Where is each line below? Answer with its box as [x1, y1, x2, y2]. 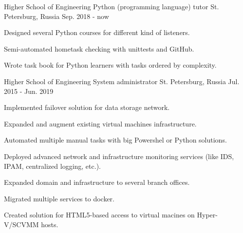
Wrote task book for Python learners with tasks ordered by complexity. [4, 60, 217, 70]
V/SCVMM [4, 219, 39, 229]
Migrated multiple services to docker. [4, 193, 114, 203]
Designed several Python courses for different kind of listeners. [4, 27, 190, 37]
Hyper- [197, 210, 218, 220]
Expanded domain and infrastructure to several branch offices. [4, 177, 190, 187]
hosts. [41, 219, 58, 229]
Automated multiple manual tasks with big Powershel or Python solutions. [4, 135, 227, 145]
